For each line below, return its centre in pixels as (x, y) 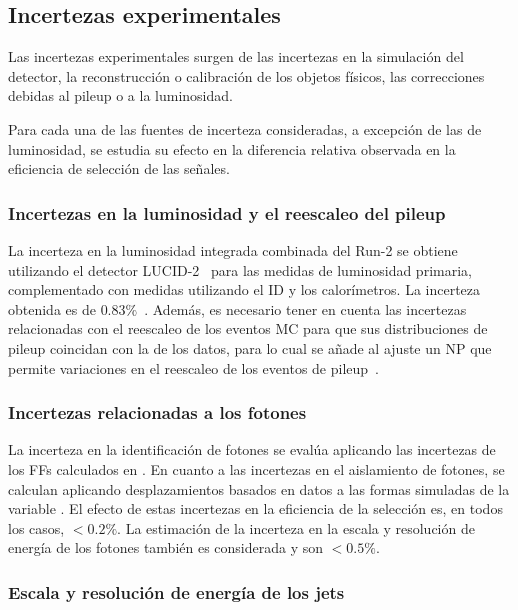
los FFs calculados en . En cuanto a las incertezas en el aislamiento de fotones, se (256, 468)
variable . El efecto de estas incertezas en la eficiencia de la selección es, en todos (255, 508)
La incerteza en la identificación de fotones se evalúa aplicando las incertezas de (252, 449)
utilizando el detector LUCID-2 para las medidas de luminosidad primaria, (240, 269)
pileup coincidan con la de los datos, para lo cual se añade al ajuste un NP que (250, 347)
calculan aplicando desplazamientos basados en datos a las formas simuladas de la (259, 488)
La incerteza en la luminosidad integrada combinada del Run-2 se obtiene (233, 249)
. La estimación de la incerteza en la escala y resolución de (296, 527)
